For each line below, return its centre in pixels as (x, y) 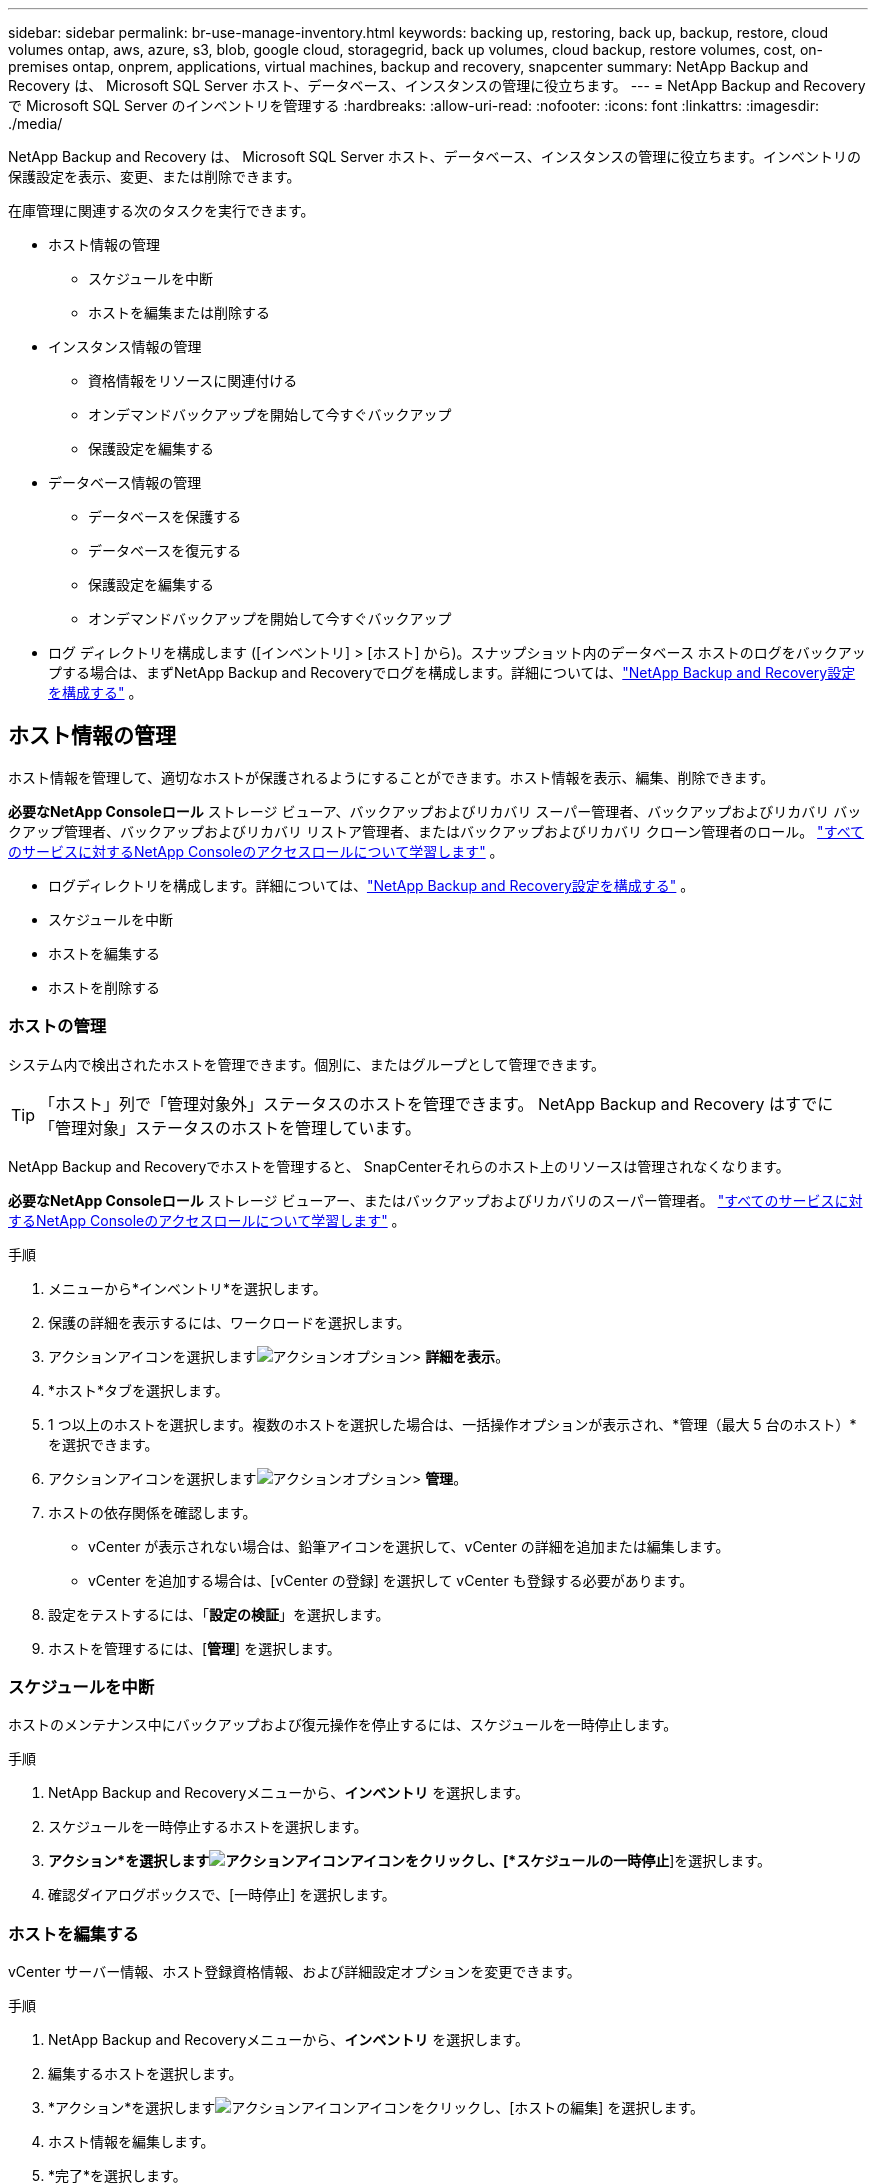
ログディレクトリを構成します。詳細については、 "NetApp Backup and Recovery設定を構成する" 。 (371, 885)
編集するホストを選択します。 (145, 2074)
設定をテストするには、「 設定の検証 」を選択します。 (219, 1614)
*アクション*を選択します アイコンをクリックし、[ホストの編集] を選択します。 (376, 2108)
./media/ (35, 123)
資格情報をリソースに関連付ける (193, 380)
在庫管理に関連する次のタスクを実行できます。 (161, 210)
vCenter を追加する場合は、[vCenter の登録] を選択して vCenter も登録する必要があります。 (391, 1580)
